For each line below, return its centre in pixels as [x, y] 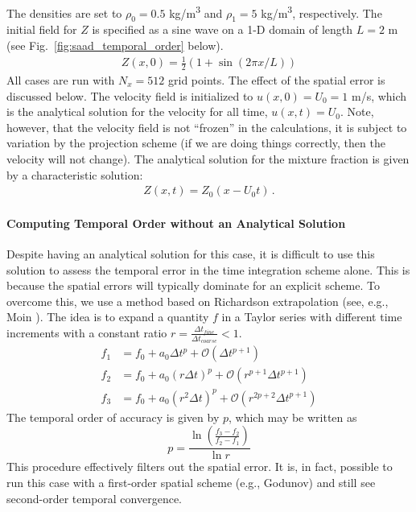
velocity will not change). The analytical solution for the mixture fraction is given [208, 158]
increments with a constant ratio [87, 332]
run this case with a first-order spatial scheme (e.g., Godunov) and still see [191, 483]
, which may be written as [293, 417]
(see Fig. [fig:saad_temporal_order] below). [115, 45]
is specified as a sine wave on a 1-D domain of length [222, 29]
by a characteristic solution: [75, 174]
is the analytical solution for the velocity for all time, [137, 111]
